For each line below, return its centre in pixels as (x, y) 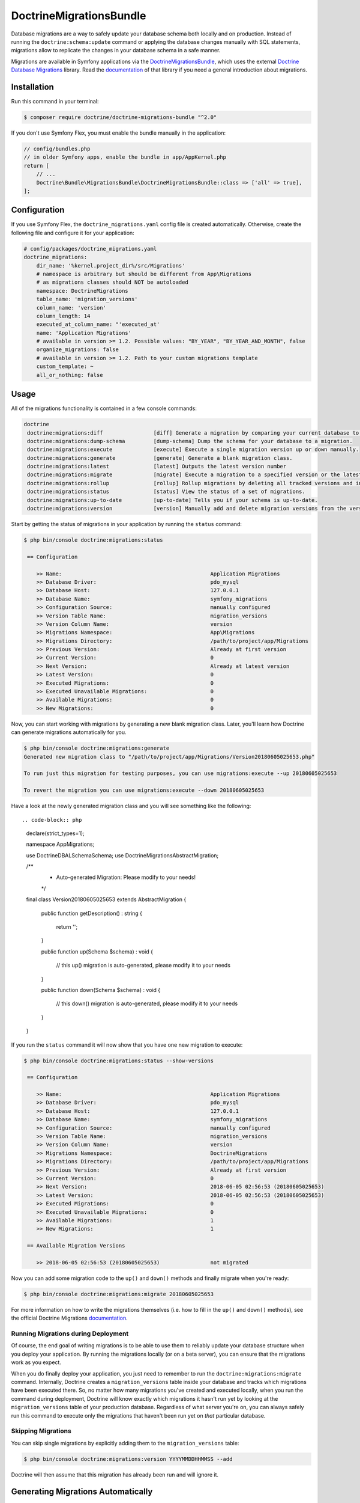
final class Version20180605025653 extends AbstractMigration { (106, 899)
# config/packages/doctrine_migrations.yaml (90, 249)
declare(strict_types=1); (55, 833)
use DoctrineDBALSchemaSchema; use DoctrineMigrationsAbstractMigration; (122, 855)
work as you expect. (36, 1362)
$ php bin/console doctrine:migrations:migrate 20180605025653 (119, 1294)
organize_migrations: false (78, 350)
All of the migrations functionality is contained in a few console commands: (104, 408)
